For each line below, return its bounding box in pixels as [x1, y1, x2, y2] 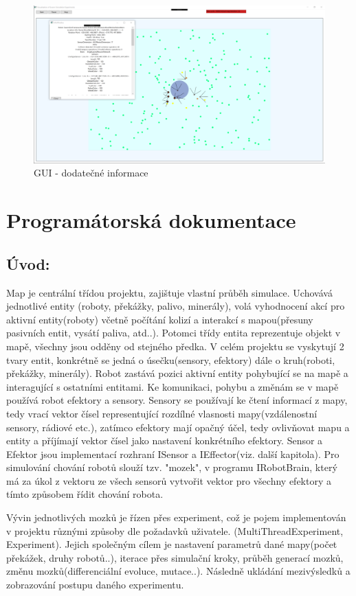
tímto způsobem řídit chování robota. [6, 487, 164, 501]
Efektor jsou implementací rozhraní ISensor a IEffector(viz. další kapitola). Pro [6, 446, 340, 461]
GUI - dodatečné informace [34, 165, 148, 180]
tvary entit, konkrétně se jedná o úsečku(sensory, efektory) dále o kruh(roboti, [6, 352, 335, 367]
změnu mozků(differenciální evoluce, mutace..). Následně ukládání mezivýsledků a [6, 564, 351, 578]
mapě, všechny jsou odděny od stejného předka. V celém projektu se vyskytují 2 [6, 339, 344, 353]
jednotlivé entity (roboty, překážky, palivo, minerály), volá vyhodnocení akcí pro [6, 299, 345, 313]
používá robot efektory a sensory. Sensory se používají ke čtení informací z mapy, [6, 393, 348, 407]
